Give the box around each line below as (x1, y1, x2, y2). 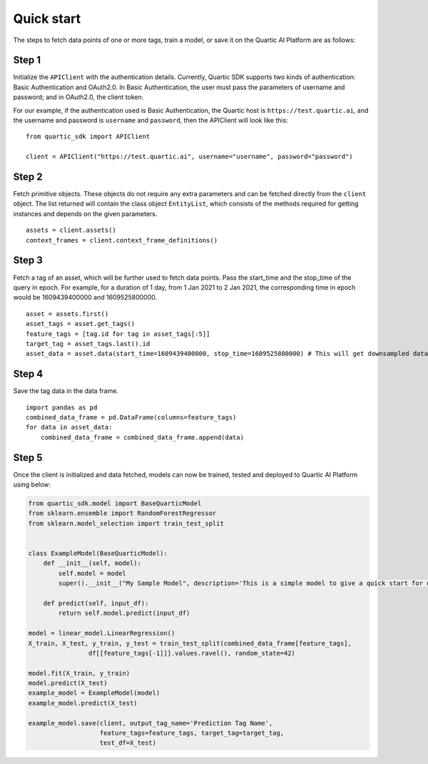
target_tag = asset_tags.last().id (26, 340, 151, 347)
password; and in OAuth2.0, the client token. (13, 93, 144, 101)
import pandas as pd (26, 403, 98, 412)
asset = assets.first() (26, 310, 109, 317)
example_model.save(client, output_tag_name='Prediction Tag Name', (28, 719, 273, 727)
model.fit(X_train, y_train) (28, 669, 131, 677)
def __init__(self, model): (43, 559, 142, 567)
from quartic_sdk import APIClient (26, 133, 151, 141)
